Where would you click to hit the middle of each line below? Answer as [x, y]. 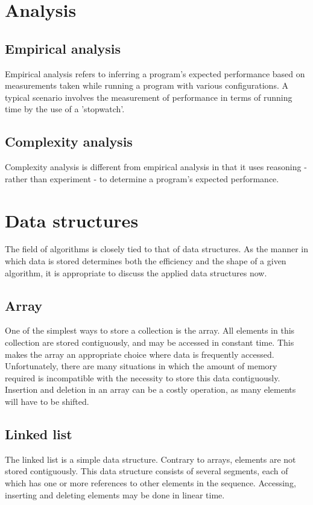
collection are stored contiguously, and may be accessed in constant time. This [150, 342]
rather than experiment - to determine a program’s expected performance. [142, 178]
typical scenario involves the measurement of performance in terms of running [149, 97]
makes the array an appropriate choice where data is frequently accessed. [140, 354]
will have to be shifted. [47, 402]
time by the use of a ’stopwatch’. [65, 109]
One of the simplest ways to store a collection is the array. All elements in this [150, 330]
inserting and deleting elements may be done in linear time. [115, 494]
